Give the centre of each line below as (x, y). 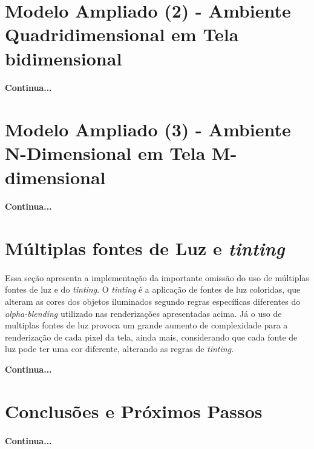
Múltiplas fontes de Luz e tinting (145, 248)
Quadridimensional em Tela (122, 34)
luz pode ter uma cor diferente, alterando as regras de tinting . (119, 349)
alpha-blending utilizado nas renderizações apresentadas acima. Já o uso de (143, 313)
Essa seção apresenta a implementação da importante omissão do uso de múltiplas (157, 277)
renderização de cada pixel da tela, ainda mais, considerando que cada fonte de (151, 337)
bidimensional (64, 58)
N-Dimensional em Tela (105, 153)
